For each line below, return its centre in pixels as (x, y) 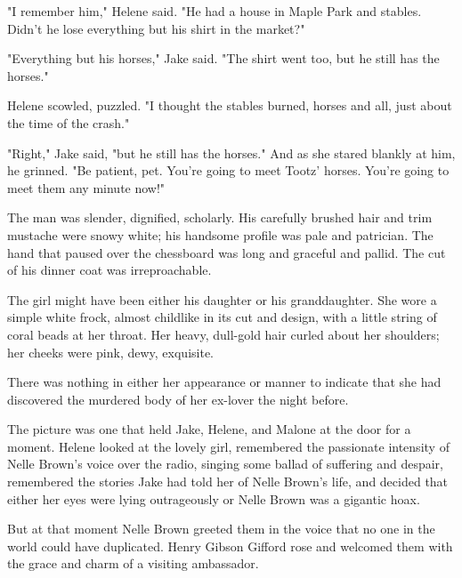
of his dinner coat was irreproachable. (109, 270)
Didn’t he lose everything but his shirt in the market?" (156, 28)
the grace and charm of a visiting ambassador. (133, 563)
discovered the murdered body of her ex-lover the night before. (178, 399)
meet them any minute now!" (86, 187)
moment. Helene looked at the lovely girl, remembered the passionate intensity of (228, 446)
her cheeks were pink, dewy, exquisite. (110, 352)
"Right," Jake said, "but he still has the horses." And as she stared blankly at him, (231, 153)
